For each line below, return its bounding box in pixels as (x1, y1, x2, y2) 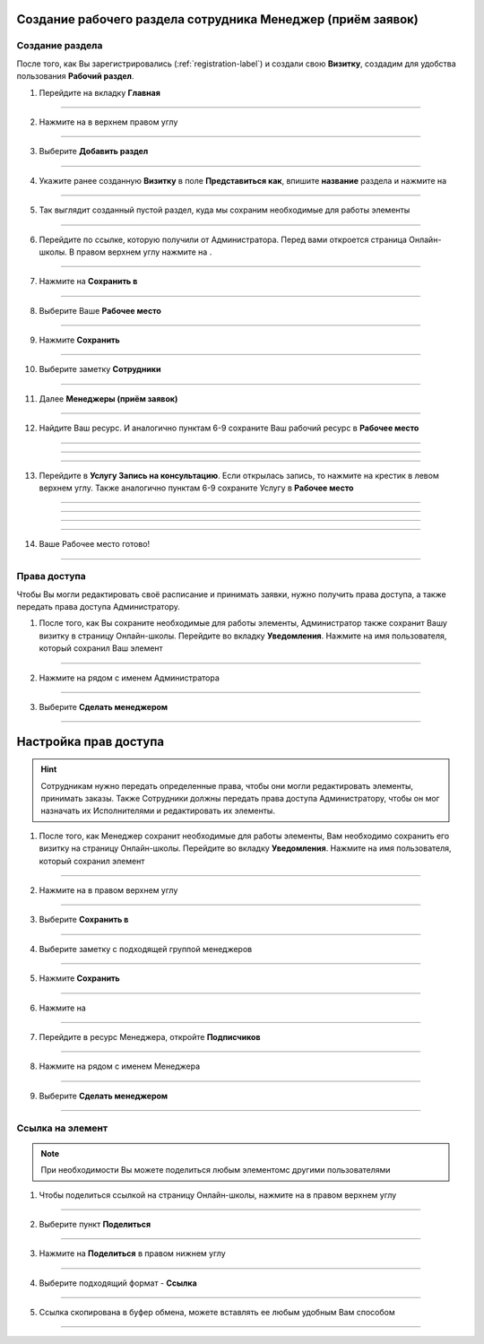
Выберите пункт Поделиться (39, 1218, 151, 1229)
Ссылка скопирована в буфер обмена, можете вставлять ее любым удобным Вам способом (39, 1307, 395, 1318)
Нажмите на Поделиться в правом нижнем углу (39, 1248, 226, 1259)
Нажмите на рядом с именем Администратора (39, 672, 220, 683)
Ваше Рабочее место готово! (39, 539, 151, 550)
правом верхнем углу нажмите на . (76, 247, 212, 257)
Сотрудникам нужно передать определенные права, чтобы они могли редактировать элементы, (40, 780, 414, 791)
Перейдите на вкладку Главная (39, 87, 160, 98)
